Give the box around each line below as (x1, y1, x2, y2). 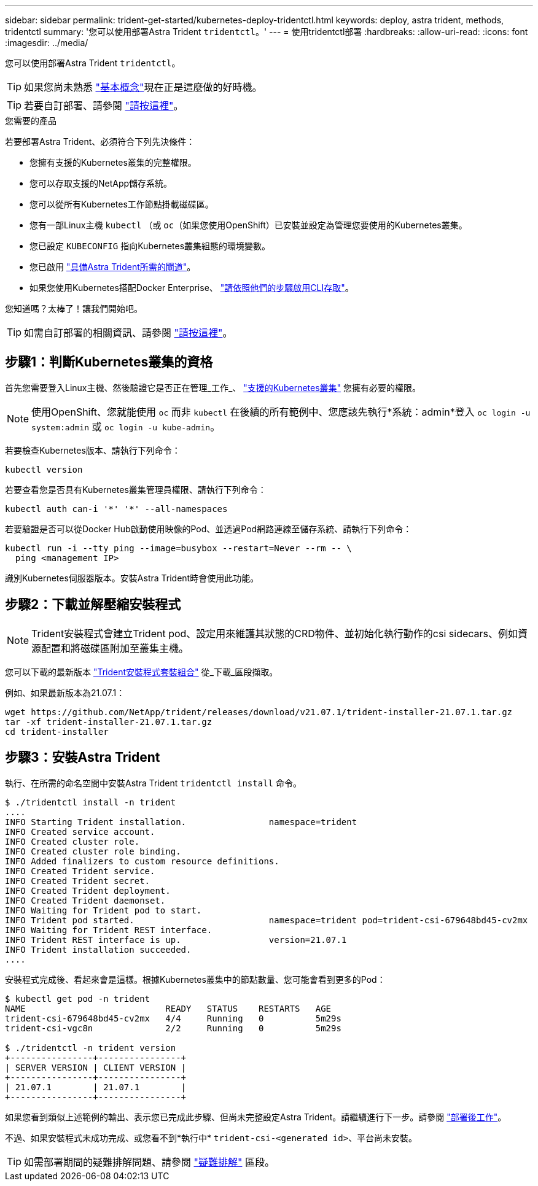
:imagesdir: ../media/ (5, 37, 88, 48)
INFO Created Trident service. (5, 866, 155, 876)
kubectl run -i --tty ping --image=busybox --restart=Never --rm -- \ (5, 543, 352, 553)
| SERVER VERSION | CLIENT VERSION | (5, 1062, 187, 1072)
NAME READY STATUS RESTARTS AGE (5, 1003, 332, 1014)
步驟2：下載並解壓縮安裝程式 (5, 597, 181, 613)
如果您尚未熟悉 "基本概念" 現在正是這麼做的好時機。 (24, 81, 262, 93)
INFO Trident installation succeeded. (5, 944, 192, 955)
